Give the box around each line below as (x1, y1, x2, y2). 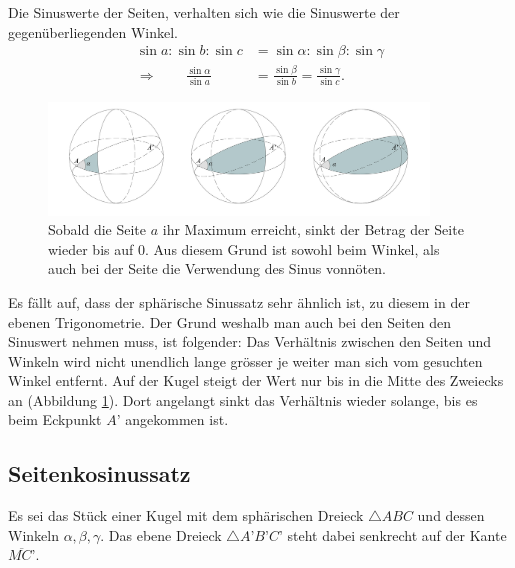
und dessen (417, 505, 485, 526)
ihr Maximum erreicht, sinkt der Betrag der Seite (162, 219, 464, 240)
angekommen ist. (125, 409, 229, 430)
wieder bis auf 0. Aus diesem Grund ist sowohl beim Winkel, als (48, 238, 440, 259)
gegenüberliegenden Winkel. (8, 21, 179, 42)
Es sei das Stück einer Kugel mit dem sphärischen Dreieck (8, 505, 364, 526)
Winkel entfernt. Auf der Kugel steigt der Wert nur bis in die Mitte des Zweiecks (8, 370, 504, 391)
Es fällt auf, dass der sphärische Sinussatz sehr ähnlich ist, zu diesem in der (8, 291, 470, 312)
